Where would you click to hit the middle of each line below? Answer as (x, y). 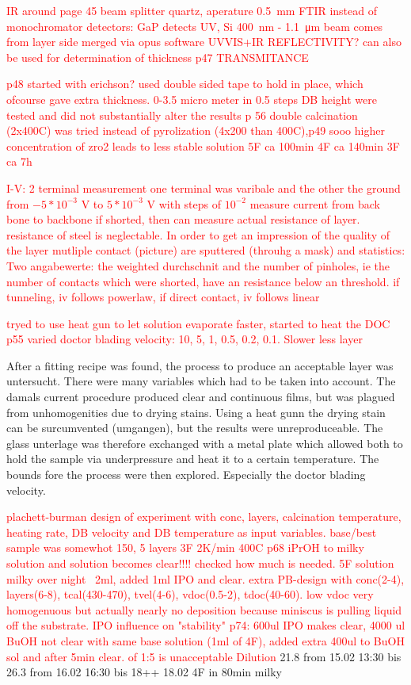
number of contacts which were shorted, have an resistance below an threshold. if (203, 281)
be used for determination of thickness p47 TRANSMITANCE (158, 57)
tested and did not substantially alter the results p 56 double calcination (182, 115)
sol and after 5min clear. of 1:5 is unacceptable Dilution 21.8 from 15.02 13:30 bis (204, 656)
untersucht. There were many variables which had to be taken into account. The (201, 381)
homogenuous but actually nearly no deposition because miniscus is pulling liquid (204, 609)
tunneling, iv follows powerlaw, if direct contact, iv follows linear (163, 297)
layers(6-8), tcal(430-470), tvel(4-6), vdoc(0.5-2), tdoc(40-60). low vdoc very (190, 594)
